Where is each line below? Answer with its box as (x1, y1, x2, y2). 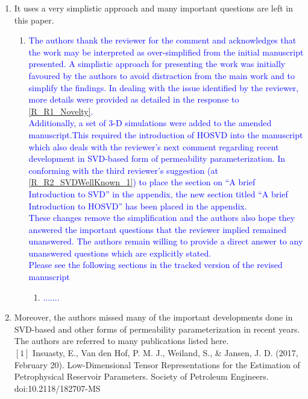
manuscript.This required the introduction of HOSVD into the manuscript (28, 128, 303, 141)
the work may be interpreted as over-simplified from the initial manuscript (28, 45, 304, 58)
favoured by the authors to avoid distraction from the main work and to (28, 69, 295, 81)
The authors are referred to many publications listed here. (14, 334, 229, 347)
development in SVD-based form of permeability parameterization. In (28, 152, 286, 165)
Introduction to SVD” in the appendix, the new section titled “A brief (28, 187, 288, 200)
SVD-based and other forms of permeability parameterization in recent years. (14, 322, 300, 335)
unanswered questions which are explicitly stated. (28, 246, 212, 259)
